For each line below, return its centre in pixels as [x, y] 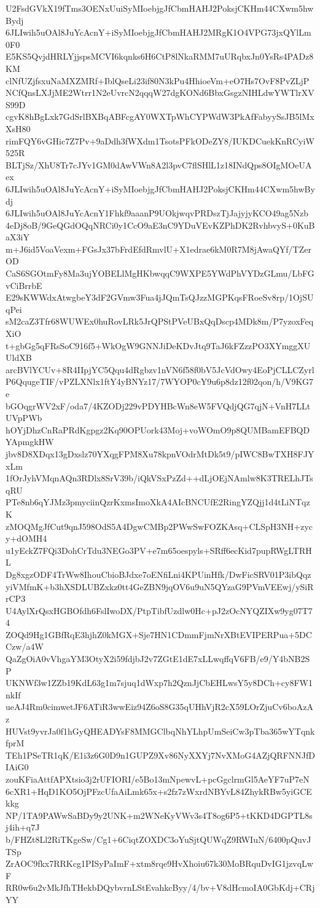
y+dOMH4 [26, 538]
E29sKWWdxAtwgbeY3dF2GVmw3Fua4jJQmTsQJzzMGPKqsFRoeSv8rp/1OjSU [160, 297]
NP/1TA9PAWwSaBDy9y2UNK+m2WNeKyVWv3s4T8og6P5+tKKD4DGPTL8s [159, 815]
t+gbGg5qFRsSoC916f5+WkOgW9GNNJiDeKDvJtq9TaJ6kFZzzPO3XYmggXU [158, 345]
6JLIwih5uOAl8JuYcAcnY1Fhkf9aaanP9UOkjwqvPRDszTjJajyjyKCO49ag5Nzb [157, 213]
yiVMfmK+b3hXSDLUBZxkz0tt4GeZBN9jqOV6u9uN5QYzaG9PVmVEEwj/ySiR [160, 586]
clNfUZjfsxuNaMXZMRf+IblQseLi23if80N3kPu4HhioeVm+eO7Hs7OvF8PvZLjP [158, 80]
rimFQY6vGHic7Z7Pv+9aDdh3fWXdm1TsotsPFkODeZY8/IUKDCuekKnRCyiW [160, 140]
